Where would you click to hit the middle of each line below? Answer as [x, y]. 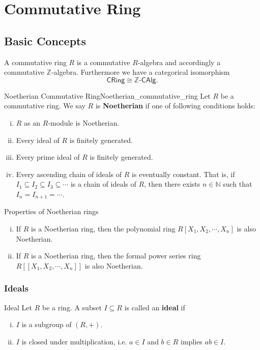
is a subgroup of [47, 324]
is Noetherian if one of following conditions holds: [175, 106]
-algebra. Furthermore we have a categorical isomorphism [140, 72]
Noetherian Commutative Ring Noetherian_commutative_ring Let [107, 95]
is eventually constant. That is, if [183, 174]
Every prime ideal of [48, 157]
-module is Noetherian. [84, 122]
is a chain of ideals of [103, 184]
